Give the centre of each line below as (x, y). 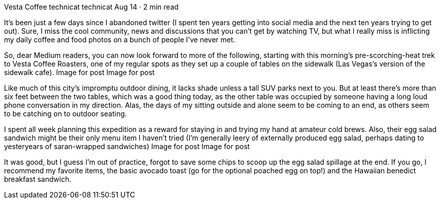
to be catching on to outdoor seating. (65, 114)
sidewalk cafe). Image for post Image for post (80, 72)
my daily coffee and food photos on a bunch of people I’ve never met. (120, 40)
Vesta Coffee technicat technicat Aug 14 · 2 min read (91, 7)
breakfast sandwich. (38, 179)
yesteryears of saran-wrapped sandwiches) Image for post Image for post (127, 146)
